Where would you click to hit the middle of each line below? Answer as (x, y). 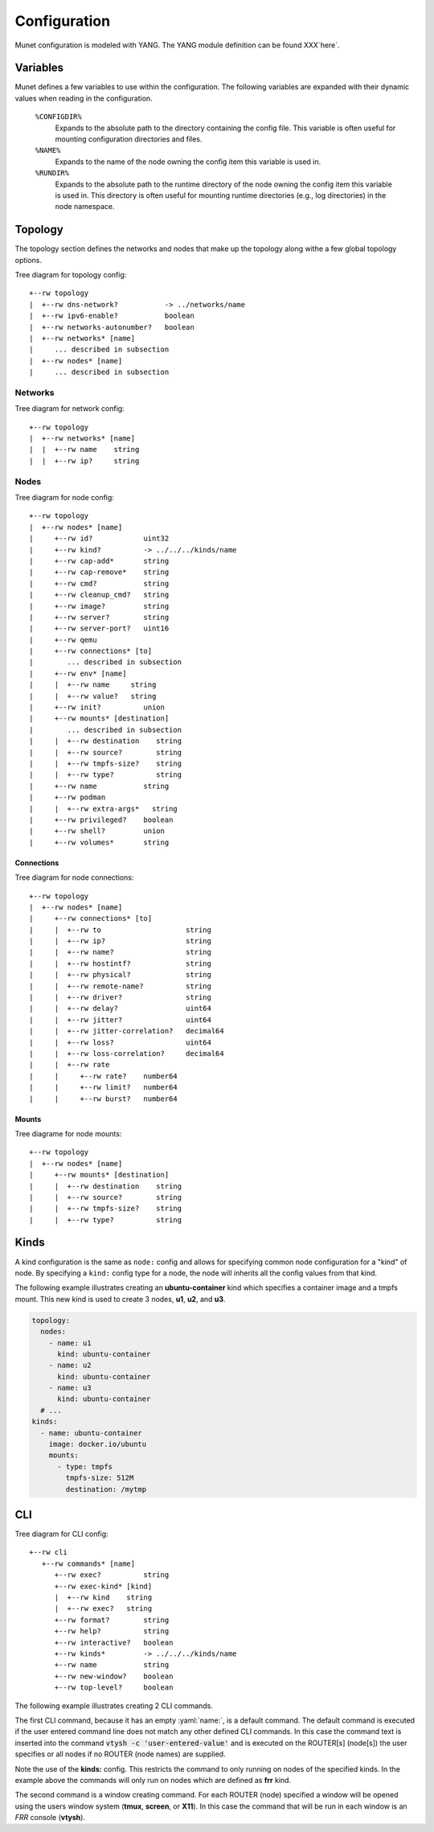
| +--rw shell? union (97, 831)
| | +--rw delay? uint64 (121, 1008)
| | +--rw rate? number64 (104, 1076)
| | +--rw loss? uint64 (121, 1042)
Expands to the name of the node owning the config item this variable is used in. (188, 162)
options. (29, 260)
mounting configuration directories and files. (129, 139)
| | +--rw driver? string (121, 998)
